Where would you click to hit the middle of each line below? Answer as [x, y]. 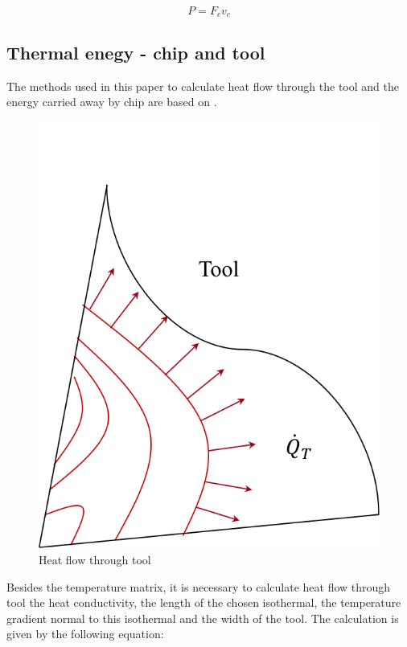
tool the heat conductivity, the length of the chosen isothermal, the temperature [204, 602]
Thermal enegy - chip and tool [136, 52]
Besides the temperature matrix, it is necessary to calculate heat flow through [199, 586]
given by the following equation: [85, 634]
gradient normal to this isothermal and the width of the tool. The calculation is [203, 618]
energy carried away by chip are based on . [112, 102]
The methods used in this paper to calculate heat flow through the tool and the [203, 86]
